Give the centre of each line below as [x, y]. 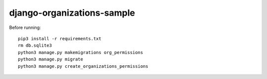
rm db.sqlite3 [35, 46]
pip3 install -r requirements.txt [60, 39]
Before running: [25, 27]
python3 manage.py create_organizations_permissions [83, 66]
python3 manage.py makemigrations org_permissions [81, 52]
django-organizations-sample [72, 13]
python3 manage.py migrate [51, 59]
